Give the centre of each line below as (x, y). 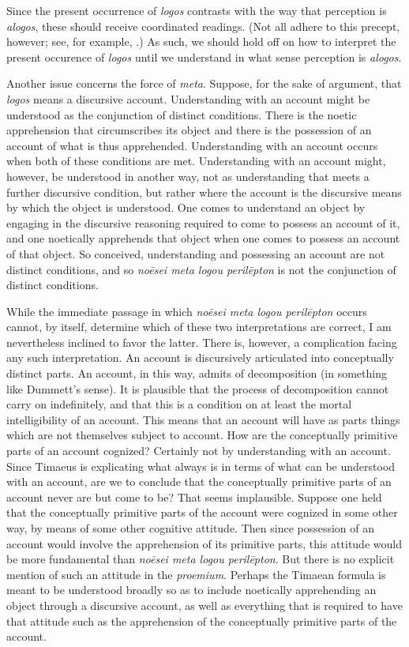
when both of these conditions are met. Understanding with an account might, (196, 161)
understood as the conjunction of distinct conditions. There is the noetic (182, 114)
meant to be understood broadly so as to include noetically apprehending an (191, 590)
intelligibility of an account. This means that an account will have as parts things (203, 419)
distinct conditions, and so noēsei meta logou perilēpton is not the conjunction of (201, 269)
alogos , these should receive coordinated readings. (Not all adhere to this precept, (203, 26)
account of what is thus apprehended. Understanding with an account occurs (192, 145)
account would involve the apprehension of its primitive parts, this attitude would (204, 543)
